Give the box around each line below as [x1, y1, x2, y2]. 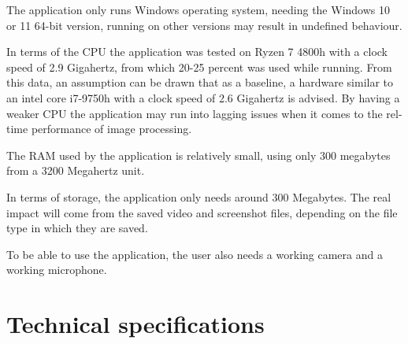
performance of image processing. [31, 120, 192, 137]
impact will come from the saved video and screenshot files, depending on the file [6, 204, 398, 220]
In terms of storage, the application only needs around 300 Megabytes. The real [6, 188, 391, 205]
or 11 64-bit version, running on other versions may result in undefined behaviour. [6, 17, 402, 33]
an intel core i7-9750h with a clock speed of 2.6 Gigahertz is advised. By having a [6, 89, 400, 105]
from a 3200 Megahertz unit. [6, 162, 145, 179]
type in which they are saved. [6, 220, 148, 236]
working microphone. [6, 261, 107, 278]
